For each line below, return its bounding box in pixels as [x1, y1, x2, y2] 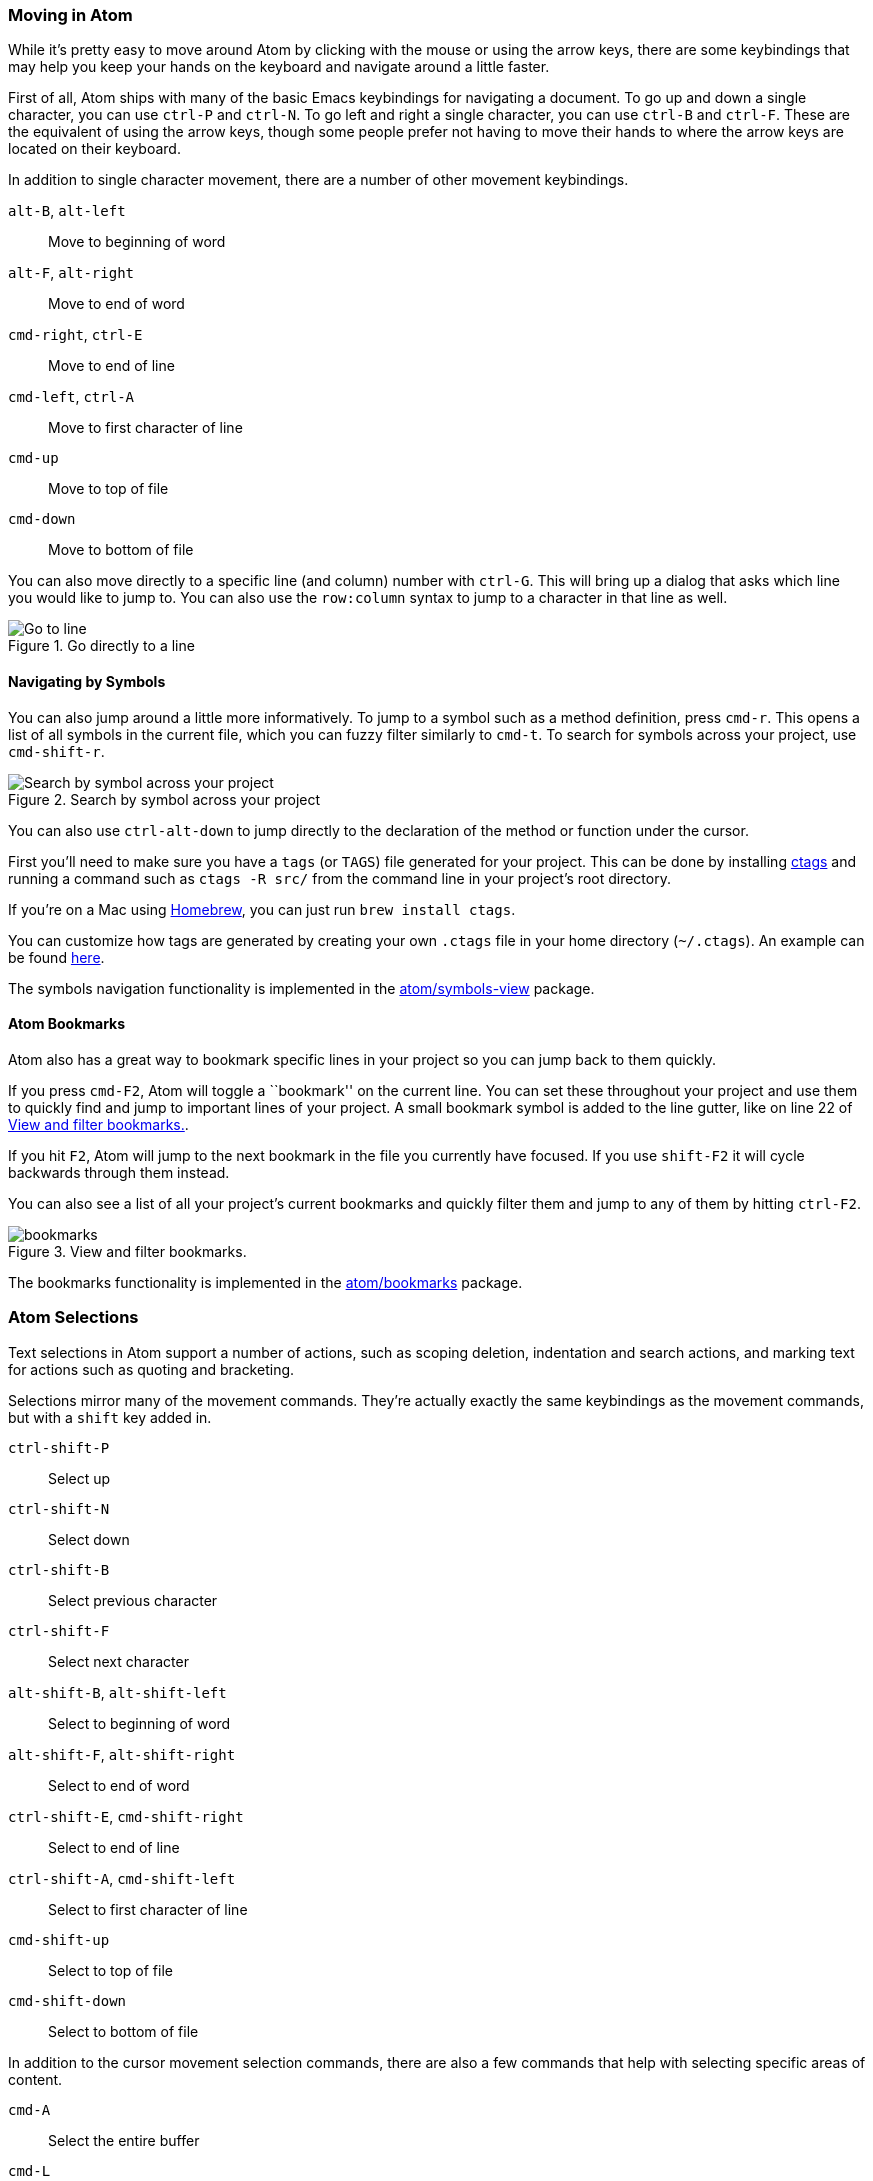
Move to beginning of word [48, 233, 226, 251]
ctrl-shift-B [8, 1561, 110, 1578]
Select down [48, 1530, 130, 1548]
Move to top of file [48, 480, 169, 498]
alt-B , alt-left [8, 202, 126, 220]
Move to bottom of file [48, 541, 194, 559]
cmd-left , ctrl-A [8, 388, 134, 406]
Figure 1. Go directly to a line [8, 637, 195, 655]
